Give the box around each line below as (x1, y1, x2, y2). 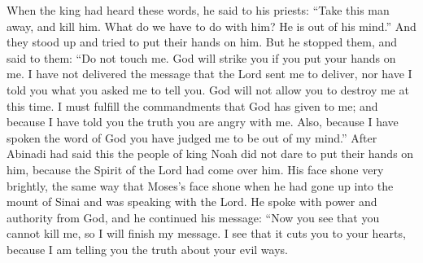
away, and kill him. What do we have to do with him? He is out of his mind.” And (7, 17, 416, 34)
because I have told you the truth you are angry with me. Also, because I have (7, 113, 399, 130)
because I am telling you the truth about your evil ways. (7, 240, 288, 257)
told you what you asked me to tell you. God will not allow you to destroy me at (7, 81, 409, 98)
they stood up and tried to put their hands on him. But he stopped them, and (7, 33, 398, 50)
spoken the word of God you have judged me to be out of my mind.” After (7, 129, 377, 146)
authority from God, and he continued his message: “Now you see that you (7, 208, 380, 226)
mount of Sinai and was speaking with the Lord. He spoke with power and (7, 193, 377, 210)
